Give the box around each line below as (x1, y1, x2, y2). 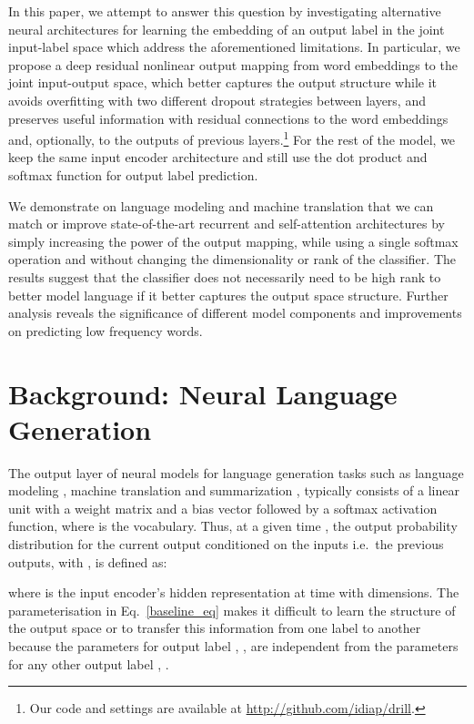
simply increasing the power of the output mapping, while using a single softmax (8, 231, 459, 250)
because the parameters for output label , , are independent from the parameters (8, 637, 459, 655)
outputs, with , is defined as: (8, 552, 167, 571)
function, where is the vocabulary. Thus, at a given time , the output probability (8, 516, 458, 535)
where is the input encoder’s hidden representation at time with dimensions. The (8, 583, 459, 602)
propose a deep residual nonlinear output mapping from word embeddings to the (8, 55, 458, 74)
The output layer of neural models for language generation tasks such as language (8, 463, 464, 482)
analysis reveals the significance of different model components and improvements (8, 303, 462, 322)
